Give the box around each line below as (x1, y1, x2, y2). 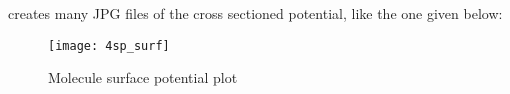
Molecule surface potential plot (48, 67, 238, 88)
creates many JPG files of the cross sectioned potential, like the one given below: (8, 3, 503, 23)
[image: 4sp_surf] (48, 38, 170, 53)
